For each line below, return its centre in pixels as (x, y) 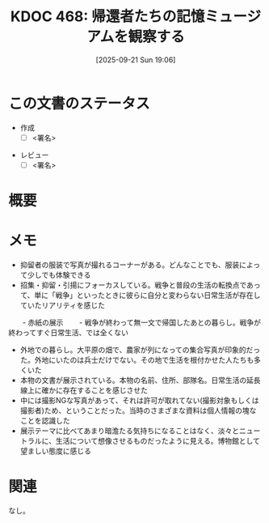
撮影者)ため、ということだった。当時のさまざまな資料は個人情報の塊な (138, 410)
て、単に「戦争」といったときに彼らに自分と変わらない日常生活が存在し (140, 295)
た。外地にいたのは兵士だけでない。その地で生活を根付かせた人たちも (137, 359)
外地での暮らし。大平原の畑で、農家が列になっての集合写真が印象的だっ (140, 350)
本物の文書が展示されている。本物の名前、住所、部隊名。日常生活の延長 (140, 380)
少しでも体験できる (59, 274)
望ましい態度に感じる (55, 451)
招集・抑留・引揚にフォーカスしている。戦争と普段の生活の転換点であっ (140, 285)
